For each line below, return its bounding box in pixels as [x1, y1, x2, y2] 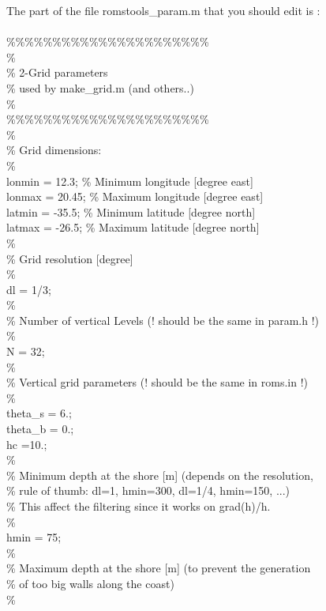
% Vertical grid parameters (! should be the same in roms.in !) [6, 374, 308, 390]
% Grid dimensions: [6, 141, 102, 158]
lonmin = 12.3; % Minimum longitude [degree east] [6, 172, 253, 189]
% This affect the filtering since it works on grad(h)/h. [6, 498, 271, 514]
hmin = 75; [6, 529, 62, 545]
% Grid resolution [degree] [6, 250, 133, 266]
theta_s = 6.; [6, 405, 72, 421]
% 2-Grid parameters [6, 64, 108, 81]
